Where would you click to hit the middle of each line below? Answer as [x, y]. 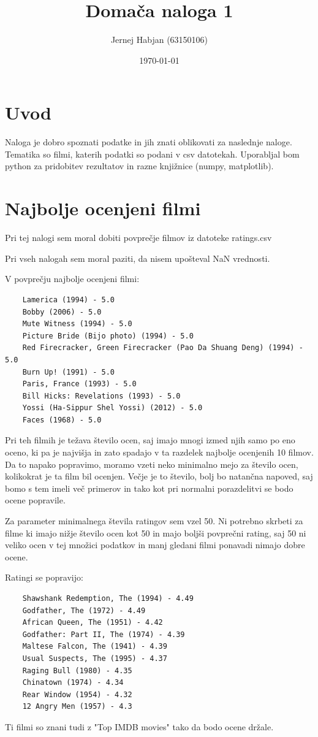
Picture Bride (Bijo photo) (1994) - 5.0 [108, 336]
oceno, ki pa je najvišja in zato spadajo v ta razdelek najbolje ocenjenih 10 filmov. [159, 452]
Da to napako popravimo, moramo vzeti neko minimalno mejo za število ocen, [152, 464]
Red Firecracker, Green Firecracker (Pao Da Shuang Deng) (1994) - [163, 348]
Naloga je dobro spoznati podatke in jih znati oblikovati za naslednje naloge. [149, 142]
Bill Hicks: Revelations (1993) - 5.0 [101, 396]
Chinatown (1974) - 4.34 [73, 683]
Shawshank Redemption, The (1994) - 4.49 [108, 598]
